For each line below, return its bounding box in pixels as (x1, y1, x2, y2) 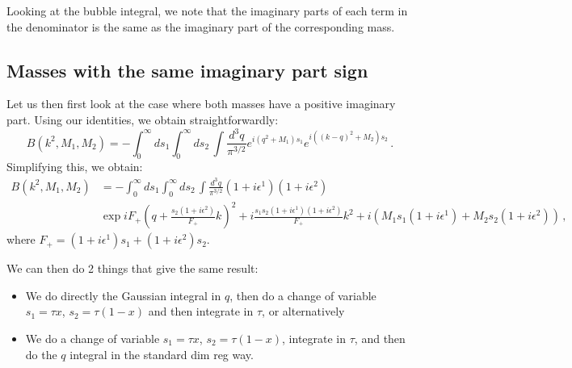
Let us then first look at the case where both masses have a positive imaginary (6, 95, 396, 112)
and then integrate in (148, 303, 254, 320)
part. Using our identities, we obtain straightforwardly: (6, 111, 279, 128)
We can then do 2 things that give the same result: (6, 260, 259, 277)
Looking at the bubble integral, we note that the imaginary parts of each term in (6, 2, 408, 19)
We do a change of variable (25, 329, 160, 346)
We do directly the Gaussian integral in (25, 286, 221, 303)
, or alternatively (262, 303, 345, 320)
